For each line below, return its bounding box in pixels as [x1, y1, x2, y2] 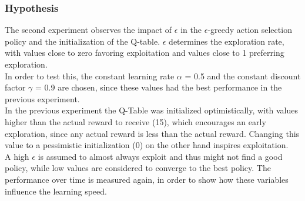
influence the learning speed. [5, 185, 107, 197]
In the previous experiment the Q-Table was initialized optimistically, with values [5, 104, 298, 116]
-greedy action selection [207, 24, 292, 36]
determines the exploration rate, [169, 35, 284, 47]
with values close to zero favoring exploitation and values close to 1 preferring [5, 46, 284, 59]
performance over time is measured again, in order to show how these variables [5, 173, 289, 185]
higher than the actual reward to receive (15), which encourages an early [5, 115, 266, 128]
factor [5, 81, 26, 93]
